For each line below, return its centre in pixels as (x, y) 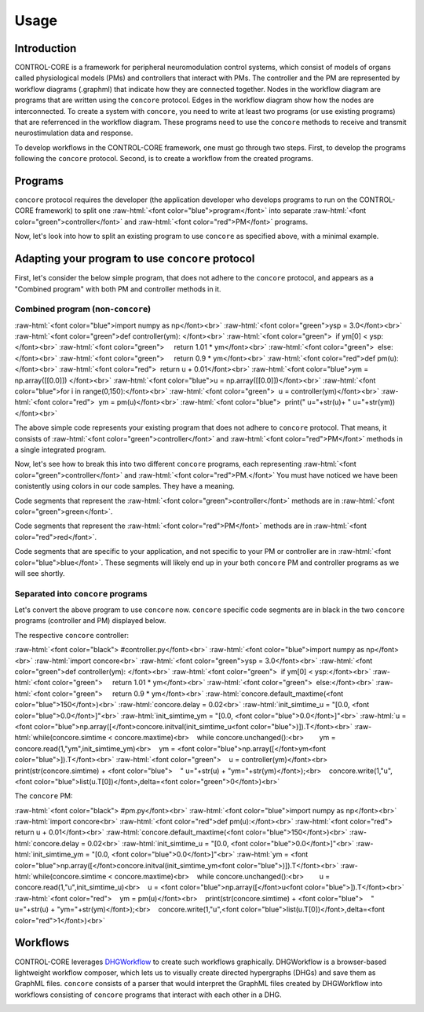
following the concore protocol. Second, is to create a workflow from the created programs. (164, 159)
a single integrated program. (60, 449)
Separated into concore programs (81, 593)
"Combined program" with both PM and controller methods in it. (118, 289)
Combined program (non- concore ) (83, 309)
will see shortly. (40, 573)
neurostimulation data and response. (74, 133)
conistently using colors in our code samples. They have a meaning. (124, 486)
